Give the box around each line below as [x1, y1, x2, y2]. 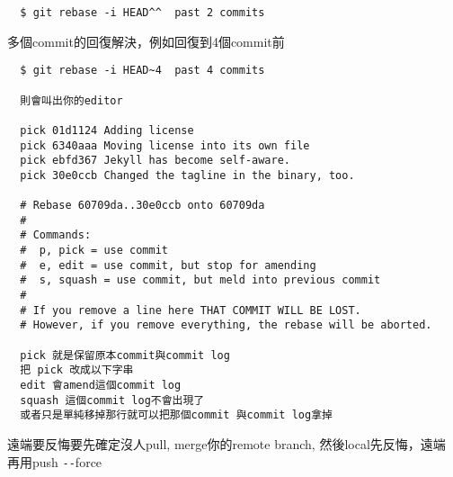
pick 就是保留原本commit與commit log [20, 348, 230, 362]
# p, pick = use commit [20, 244, 168, 257]
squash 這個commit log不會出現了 [20, 393, 205, 407]
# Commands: [20, 229, 92, 242]
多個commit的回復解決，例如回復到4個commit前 [7, 31, 285, 50]
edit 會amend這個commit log [20, 379, 182, 392]
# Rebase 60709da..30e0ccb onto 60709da [20, 199, 265, 212]
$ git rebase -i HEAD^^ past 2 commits [20, 6, 265, 19]
